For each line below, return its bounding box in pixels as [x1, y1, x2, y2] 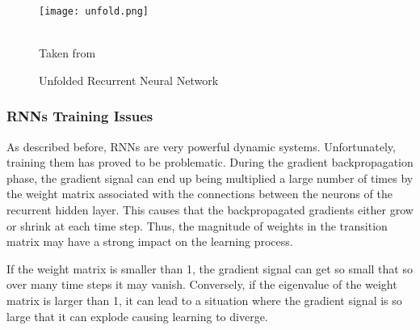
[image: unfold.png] [39, 6, 149, 17]
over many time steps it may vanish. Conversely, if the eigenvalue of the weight [6, 276, 397, 293]
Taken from [39, 44, 96, 61]
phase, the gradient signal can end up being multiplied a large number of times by [6, 169, 414, 186]
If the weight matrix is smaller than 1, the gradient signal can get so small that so [6, 260, 413, 277]
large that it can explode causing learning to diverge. [6, 307, 268, 324]
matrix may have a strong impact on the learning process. [6, 233, 293, 250]
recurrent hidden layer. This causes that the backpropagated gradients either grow [6, 201, 414, 218]
